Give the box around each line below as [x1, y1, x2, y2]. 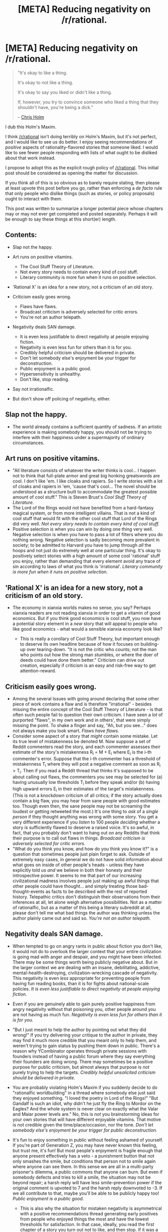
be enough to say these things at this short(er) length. [5, 216, 116, 222]
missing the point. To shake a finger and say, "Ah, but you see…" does [12, 723, 157, 728]
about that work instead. [5, 155, 56, 161]
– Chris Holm [17, 114, 44, 120]
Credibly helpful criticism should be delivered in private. [20, 349, 135, 355]
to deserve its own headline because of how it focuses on [20, 641, 139, 647]
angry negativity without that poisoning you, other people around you [12, 1006, 156, 1012]
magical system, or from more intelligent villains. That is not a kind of [12, 510, 155, 516]
